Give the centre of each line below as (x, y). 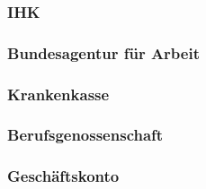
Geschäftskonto (63, 176)
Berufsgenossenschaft (85, 135)
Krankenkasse (58, 94)
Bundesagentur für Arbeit (103, 52)
